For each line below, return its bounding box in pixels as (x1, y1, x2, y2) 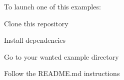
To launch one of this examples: (4, 1, 101, 11)
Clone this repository (4, 18, 68, 28)
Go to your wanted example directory (4, 51, 119, 62)
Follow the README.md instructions (4, 68, 120, 79)
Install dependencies (4, 35, 66, 45)
